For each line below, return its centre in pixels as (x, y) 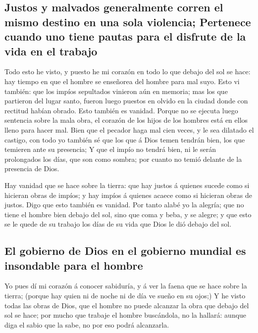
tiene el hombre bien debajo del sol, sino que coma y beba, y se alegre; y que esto (128, 214)
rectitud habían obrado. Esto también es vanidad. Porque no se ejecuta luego (121, 110)
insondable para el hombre (74, 265)
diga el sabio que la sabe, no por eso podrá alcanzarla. (87, 324)
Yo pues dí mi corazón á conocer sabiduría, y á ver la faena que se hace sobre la (126, 286)
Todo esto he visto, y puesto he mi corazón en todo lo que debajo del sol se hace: (128, 71)
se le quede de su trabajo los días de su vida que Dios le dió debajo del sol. (118, 224)
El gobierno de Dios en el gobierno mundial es (125, 251)
